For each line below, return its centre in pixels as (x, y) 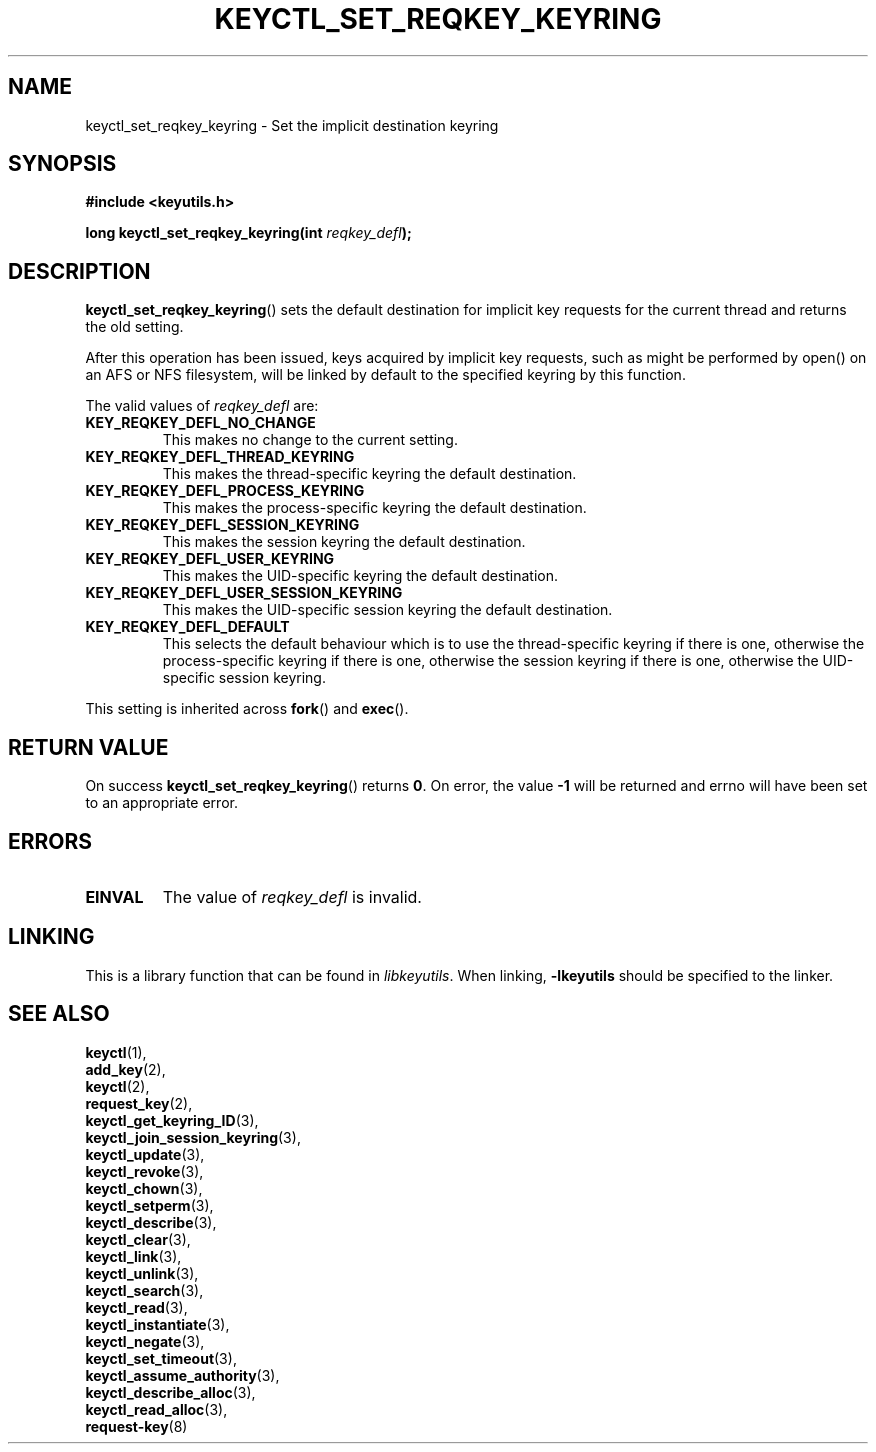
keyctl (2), (117, 1086)
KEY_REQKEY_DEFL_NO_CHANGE (200, 423)
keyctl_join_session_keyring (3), (193, 1137)
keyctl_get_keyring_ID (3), (172, 1120)
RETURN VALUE (88, 747)
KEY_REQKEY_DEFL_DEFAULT (187, 627)
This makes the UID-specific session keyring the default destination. (387, 610)
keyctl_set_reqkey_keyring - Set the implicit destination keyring (292, 125)
